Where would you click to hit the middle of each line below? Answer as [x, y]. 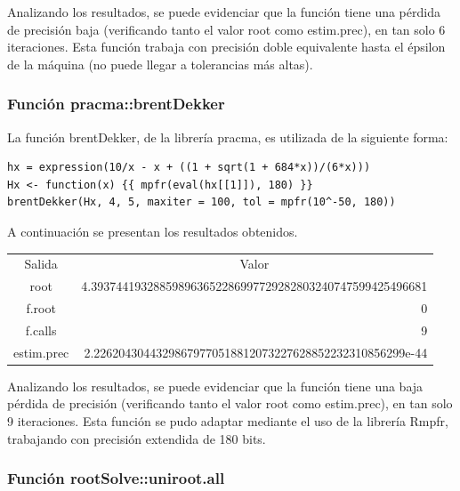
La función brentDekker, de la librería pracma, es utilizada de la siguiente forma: [228, 137]
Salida [41, 264]
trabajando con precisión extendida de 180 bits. [137, 438]
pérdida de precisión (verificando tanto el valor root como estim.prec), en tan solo [230, 403]
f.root [41, 308]
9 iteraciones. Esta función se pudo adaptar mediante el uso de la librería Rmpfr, [228, 420]
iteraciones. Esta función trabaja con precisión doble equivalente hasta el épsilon [226, 47]
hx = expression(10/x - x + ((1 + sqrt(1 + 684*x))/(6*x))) [189, 168]
